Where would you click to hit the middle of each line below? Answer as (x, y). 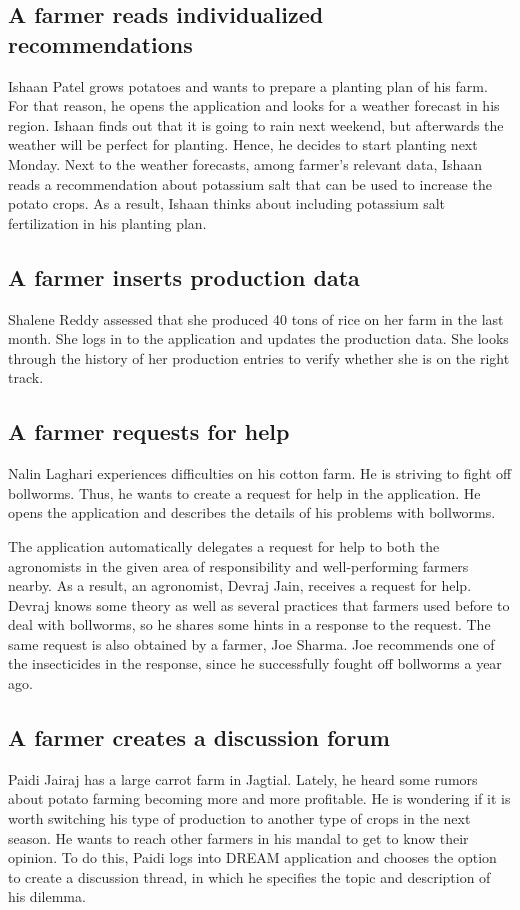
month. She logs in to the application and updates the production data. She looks (258, 338)
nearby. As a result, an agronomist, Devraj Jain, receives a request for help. (240, 585)
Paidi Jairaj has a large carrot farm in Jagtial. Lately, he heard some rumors (243, 778)
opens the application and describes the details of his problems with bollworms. (252, 512)
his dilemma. (47, 896)
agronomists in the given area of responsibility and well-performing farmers (238, 565)
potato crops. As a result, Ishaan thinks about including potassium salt (227, 203)
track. (26, 377)
